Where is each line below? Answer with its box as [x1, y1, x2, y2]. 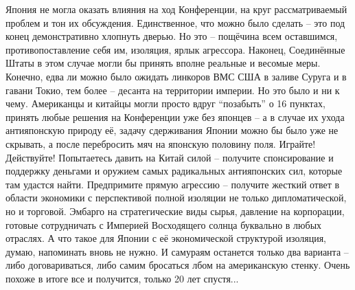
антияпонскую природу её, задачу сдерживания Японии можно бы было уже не [5, 123, 339, 137]
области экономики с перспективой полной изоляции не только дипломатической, [5, 190, 347, 205]
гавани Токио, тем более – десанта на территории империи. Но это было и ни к [5, 82, 340, 97]
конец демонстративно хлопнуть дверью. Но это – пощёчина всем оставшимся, [5, 29, 338, 43]
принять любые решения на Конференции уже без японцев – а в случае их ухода [5, 109, 345, 124]
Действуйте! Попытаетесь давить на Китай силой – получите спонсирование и [5, 150, 334, 164]
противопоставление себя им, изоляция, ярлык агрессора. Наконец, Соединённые [5, 42, 345, 56]
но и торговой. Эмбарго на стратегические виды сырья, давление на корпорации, [5, 203, 345, 218]
